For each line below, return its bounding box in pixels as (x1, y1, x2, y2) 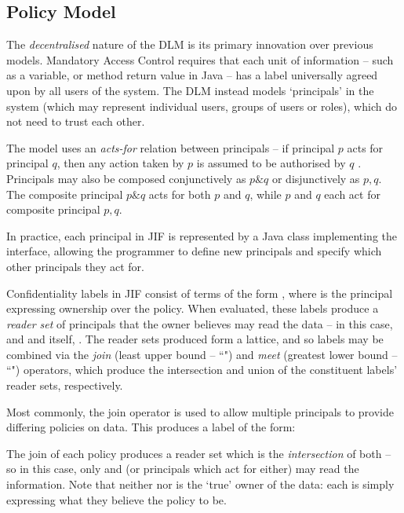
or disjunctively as (271, 170, 360, 186)
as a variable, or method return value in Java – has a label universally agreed (6, 67, 378, 83)
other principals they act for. (6, 258, 144, 274)
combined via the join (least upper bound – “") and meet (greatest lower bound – (6, 346, 398, 362)
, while (249, 185, 282, 202)
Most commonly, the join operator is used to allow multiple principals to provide (6, 403, 394, 420)
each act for (324, 185, 380, 202)
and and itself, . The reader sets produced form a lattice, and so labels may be (6, 331, 384, 347)
